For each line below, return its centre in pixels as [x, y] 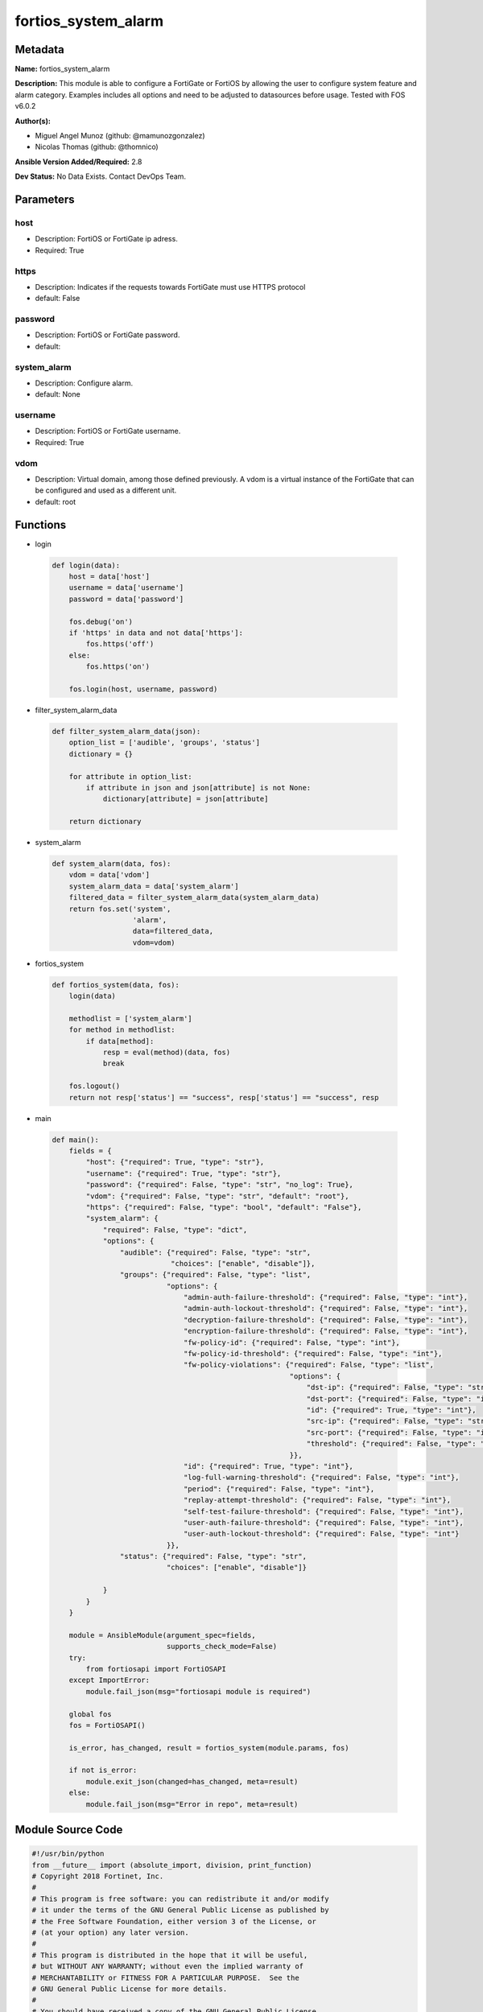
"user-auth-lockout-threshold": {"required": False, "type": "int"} [321, 1534]
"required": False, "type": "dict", [175, 1230]
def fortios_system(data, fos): [116, 985]
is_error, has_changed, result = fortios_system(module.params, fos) [209, 1748]
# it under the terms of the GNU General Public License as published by [180, 1910]
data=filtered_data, [173, 931]
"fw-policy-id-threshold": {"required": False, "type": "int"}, [313, 1354]
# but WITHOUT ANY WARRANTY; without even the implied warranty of [168, 1967]
